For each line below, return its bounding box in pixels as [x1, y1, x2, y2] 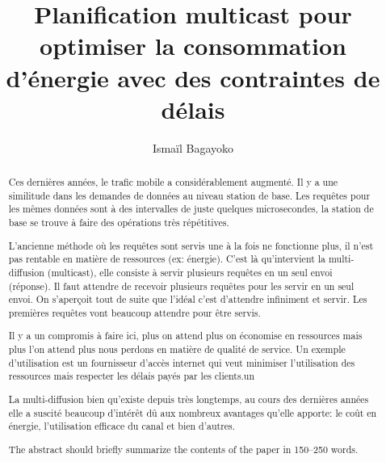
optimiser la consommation [40, 29, 346, 62]
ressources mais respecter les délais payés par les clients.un [8, 369, 255, 383]
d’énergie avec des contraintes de [6, 61, 380, 94]
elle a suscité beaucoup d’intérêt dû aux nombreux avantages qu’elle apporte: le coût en [8, 405, 377, 419]
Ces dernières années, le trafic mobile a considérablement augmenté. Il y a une [8, 175, 338, 189]
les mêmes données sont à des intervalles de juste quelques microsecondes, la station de [8, 202, 374, 216]
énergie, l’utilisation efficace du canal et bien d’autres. [8, 419, 236, 433]
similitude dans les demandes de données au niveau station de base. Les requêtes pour [8, 188, 371, 202]
